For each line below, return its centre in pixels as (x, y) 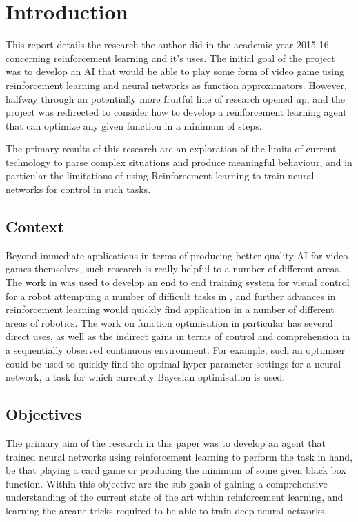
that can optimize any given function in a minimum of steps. (134, 125)
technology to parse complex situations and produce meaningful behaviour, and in (179, 162)
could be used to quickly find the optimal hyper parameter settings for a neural (173, 363)
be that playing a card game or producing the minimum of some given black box (176, 470)
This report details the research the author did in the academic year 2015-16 (167, 44)
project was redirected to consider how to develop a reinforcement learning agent (176, 112)
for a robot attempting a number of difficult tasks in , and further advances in (171, 295)
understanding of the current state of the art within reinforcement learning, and (175, 497)
